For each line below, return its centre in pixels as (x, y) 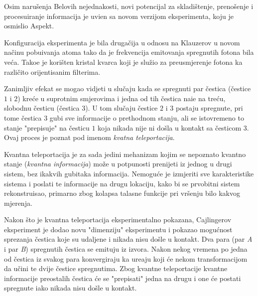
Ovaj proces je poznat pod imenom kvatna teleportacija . (89, 137)
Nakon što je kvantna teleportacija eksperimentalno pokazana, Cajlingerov (118, 220)
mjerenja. (18, 203)
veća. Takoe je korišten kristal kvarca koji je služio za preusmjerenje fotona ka (123, 62)
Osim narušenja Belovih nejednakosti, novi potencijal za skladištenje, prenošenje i (129, 6)
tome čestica (23, 117)
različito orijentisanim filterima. (52, 72)
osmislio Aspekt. (29, 26)
